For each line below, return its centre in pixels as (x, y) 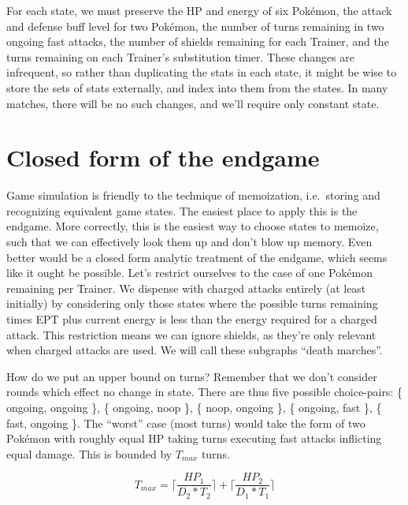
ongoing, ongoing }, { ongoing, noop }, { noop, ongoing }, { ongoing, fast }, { (194, 407)
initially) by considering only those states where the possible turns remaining (192, 303)
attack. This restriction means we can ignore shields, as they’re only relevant (191, 334)
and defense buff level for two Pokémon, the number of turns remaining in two (195, 26)
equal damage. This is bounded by (89, 453)
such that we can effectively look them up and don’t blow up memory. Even (189, 242)
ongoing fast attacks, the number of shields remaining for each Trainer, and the (198, 41)
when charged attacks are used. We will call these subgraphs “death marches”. (195, 350)
